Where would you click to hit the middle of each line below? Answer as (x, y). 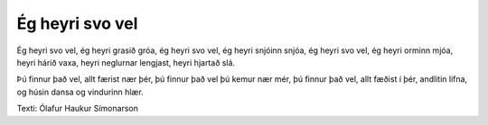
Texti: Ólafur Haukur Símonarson (78, 109)
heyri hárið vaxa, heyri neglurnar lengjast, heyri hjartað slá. (126, 62)
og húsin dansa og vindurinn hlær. (80, 92)
